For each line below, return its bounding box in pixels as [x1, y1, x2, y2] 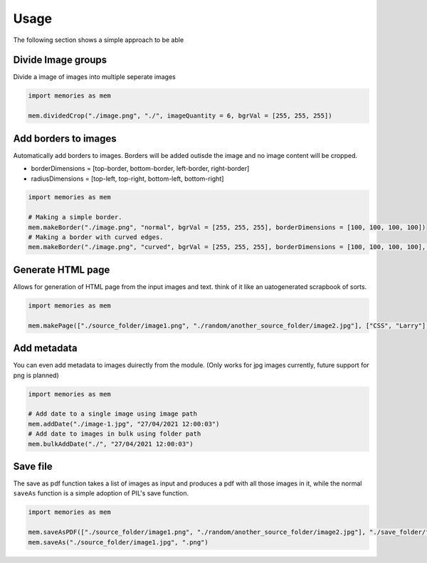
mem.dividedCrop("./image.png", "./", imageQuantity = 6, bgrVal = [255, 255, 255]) [28, 112, 332, 120]
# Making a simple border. [28, 214, 122, 221]
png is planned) [13, 371, 60, 379]
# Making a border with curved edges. [28, 233, 164, 241]
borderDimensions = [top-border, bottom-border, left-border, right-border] [31, 164, 250, 173]
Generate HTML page [13, 263, 110, 275]
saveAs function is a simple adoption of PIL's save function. [13, 489, 189, 498]
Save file [13, 460, 53, 473]
